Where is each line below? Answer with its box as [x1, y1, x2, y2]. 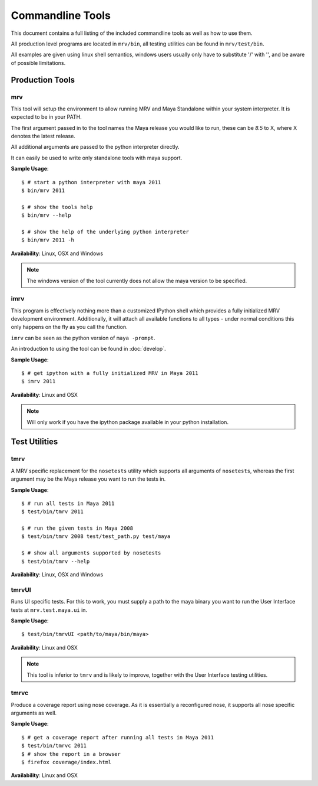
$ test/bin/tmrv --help [21, 558, 90, 565]
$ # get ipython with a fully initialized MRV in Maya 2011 [21, 370, 198, 376]
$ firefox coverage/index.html [21, 759, 112, 765]
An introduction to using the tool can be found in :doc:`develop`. [11, 345, 166, 353]
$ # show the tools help [21, 204, 93, 210]
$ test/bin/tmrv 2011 [21, 508, 84, 515]
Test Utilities [11, 437, 58, 447]
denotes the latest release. [11, 133, 76, 140]
